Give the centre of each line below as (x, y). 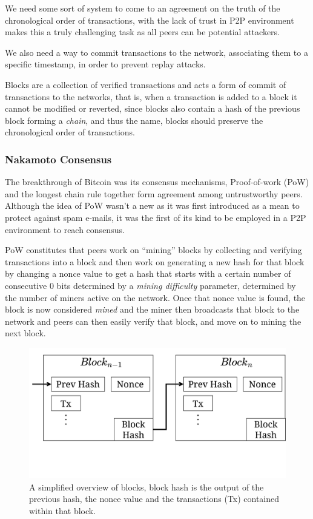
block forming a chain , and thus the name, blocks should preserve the (134, 120)
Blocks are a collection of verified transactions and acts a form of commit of (146, 84)
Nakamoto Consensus (58, 159)
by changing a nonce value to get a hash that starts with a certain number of (148, 273)
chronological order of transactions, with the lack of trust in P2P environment (150, 20)
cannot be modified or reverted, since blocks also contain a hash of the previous (153, 108)
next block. (25, 333)
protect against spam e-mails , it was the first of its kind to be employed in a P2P (156, 217)
